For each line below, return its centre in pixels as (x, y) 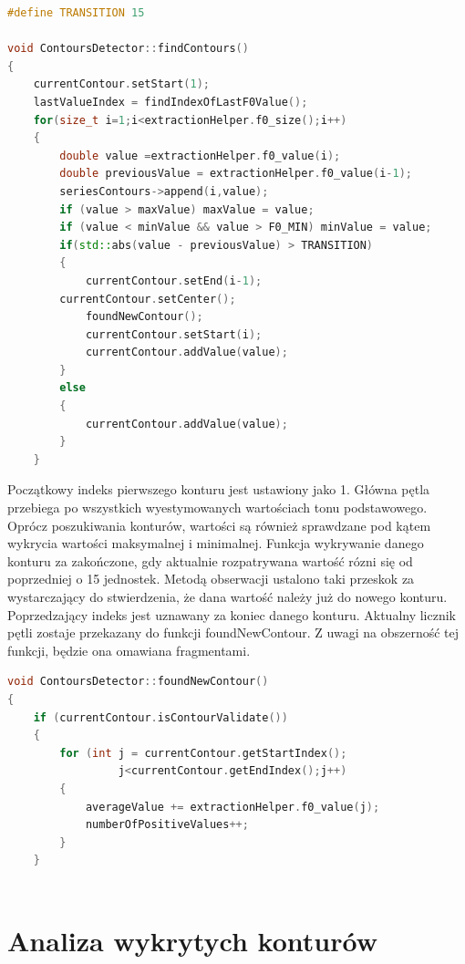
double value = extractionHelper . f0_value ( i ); (200, 155)
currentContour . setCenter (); (148, 299)
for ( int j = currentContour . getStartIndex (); (203, 753)
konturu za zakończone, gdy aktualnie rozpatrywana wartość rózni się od (210, 560)
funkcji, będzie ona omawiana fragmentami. (129, 650)
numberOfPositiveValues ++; (167, 825)
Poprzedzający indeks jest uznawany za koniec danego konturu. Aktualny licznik (232, 614)
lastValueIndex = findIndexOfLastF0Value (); (170, 102)
